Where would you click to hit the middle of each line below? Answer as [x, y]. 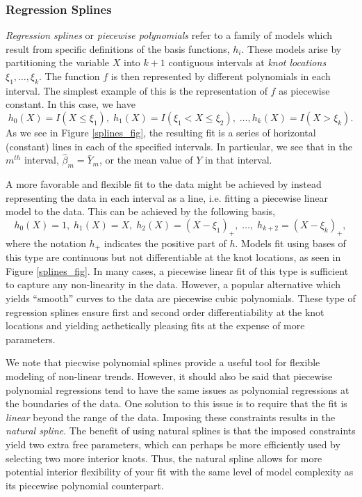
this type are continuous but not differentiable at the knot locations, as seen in [173, 257]
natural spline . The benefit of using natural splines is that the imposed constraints [181, 431]
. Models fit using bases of [290, 243]
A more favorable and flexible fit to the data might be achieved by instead [164, 184]
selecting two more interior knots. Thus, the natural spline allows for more [164, 458]
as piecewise [304, 90]
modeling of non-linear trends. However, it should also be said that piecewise [169, 376]
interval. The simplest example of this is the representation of [137, 90]
